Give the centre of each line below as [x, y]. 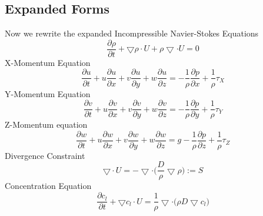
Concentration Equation [48, 186]
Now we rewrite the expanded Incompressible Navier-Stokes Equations [132, 33]
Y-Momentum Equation [48, 93]
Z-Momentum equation [46, 124]
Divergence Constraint [45, 155]
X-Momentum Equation [48, 62]
